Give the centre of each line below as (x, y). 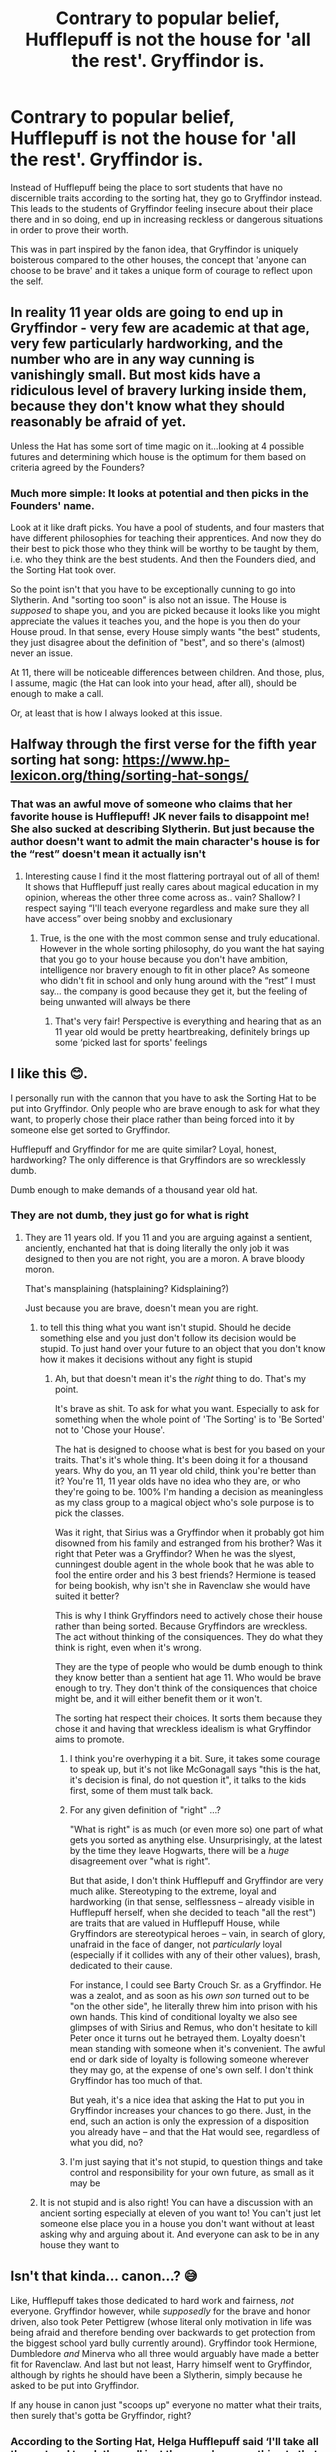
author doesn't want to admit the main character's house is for (165, 842)
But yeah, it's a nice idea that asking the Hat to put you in (187, 2099)
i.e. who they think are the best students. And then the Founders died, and (163, 559)
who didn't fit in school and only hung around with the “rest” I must (178, 980)
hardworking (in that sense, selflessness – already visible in (192, 1901)
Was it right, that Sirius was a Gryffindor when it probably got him (189, 1532)
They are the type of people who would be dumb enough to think (188, 1666)
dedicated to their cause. (121, 1965)
